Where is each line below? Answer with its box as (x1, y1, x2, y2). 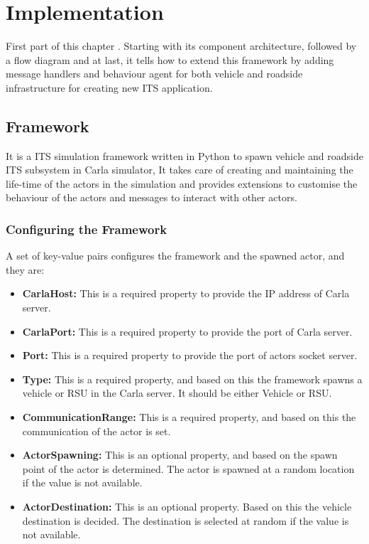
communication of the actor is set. (22, 423, 171, 438)
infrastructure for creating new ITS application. (6, 80, 213, 95)
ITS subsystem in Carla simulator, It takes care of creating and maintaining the (6, 162, 353, 177)
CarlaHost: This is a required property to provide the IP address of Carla (22, 286, 350, 301)
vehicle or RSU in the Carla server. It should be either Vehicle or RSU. (22, 385, 332, 400)
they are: (6, 262, 45, 277)
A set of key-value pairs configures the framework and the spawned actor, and (6, 248, 345, 263)
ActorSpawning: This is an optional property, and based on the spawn (22, 447, 338, 462)
